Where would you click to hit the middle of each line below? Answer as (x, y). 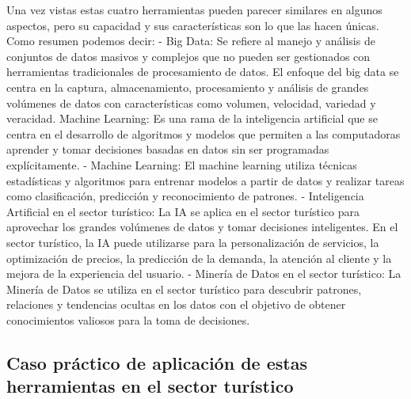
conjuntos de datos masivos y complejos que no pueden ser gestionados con (188, 56)
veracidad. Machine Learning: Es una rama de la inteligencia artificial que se (192, 118)
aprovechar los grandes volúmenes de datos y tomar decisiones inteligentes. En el (202, 227)
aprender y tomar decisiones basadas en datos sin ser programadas (168, 149)
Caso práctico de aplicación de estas (157, 362)
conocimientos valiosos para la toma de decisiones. (128, 319)
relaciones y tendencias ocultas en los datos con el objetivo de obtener (176, 304)
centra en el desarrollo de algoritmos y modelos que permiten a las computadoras (204, 133)
